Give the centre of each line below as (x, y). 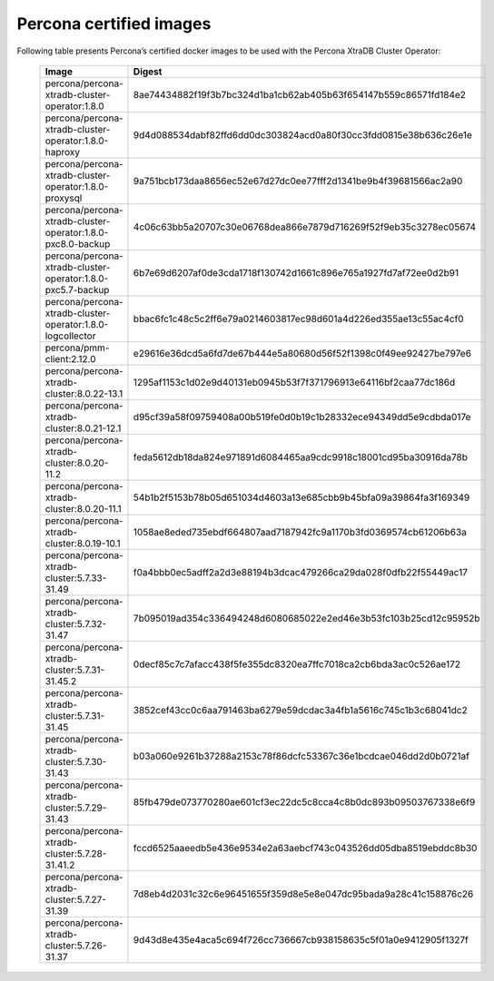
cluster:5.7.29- (76, 808)
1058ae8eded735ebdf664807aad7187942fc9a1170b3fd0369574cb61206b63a (300, 532)
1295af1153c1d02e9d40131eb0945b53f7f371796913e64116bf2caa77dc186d (294, 382)
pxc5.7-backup (77, 289)
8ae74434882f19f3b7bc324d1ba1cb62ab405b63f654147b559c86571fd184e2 (300, 94)
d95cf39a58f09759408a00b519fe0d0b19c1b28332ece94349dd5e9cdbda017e (302, 417)
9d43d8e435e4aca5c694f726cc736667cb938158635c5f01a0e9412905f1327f (301, 939)
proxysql (64, 198)
